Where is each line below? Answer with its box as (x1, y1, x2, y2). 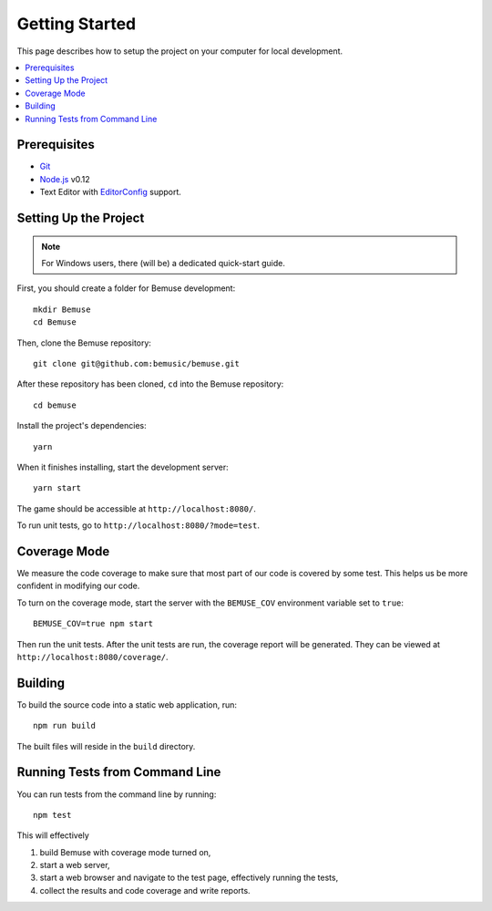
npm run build (33, 720, 96, 731)
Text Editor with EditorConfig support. (39, 187, 182, 198)
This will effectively (16, 830, 90, 841)
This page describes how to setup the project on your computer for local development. (16, 46, 343, 57)
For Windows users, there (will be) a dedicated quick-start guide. (41, 257, 286, 268)
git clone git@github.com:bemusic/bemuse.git (33, 358, 241, 368)
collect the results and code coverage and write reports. (39, 885, 251, 895)
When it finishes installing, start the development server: (16, 461, 230, 472)
